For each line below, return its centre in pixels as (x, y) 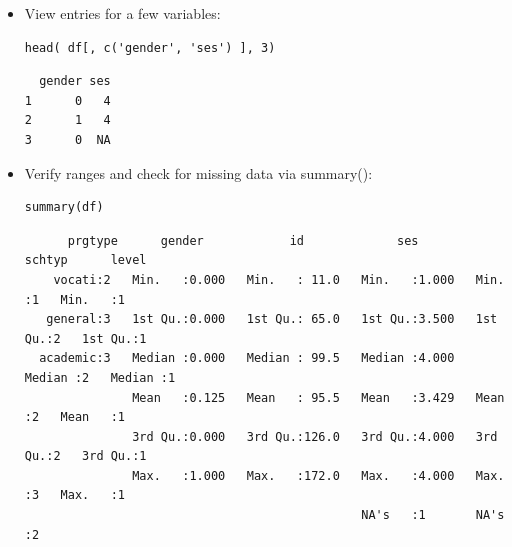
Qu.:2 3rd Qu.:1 (85, 456)
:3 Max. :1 (75, 495)
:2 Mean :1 (75, 417)
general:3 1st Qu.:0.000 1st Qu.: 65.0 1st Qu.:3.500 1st (272, 319)
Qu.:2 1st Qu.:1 (85, 338)
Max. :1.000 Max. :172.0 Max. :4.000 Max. (318, 475)
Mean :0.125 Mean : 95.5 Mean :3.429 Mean (318, 397)
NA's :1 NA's (433, 515)
